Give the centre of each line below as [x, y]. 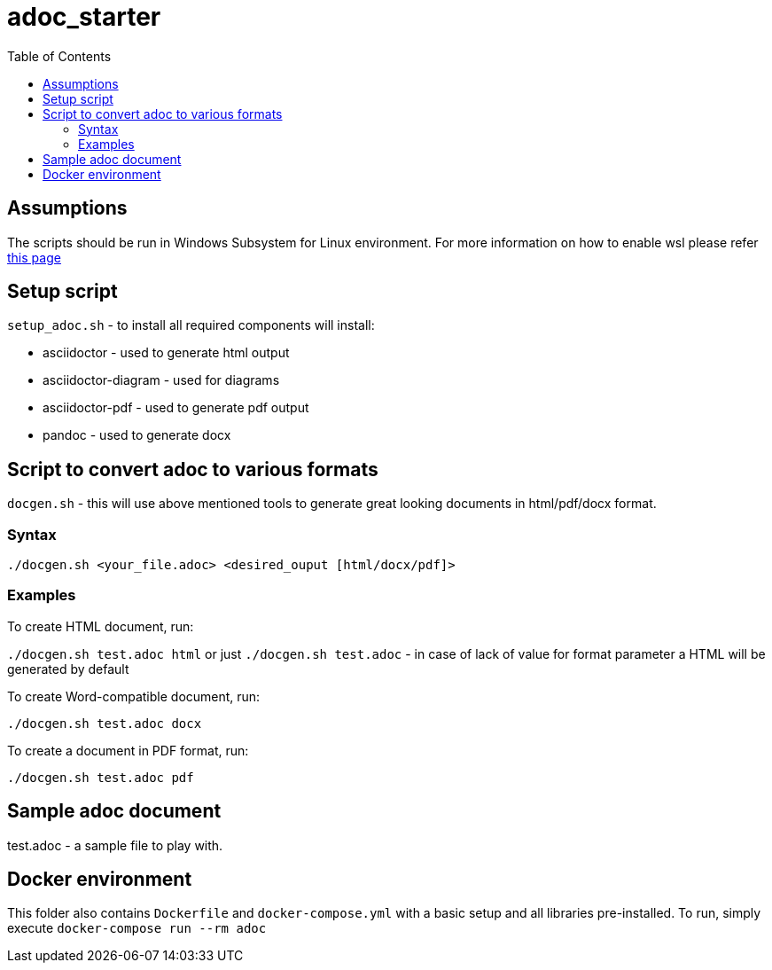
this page [34, 257]
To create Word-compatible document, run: [134, 696]
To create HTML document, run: [101, 626]
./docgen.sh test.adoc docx [105, 723]
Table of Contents [59, 56]
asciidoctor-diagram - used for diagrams [161, 380]
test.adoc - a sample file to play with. [115, 845]
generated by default [68, 669]
